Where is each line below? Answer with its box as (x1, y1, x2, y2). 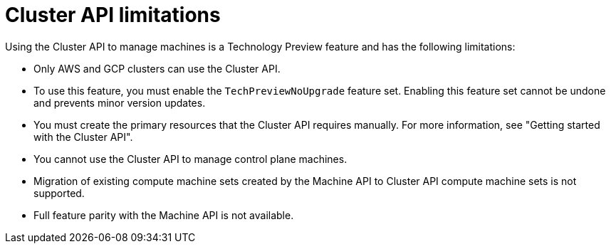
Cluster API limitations (5, 3, 221, 27)
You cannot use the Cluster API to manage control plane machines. (33, 152, 348, 165)
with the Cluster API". (33, 130, 133, 143)
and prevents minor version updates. (33, 96, 206, 109)
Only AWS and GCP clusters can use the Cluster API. (33, 62, 281, 75)
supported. (33, 186, 85, 199)
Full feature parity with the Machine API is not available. (33, 208, 294, 221)
